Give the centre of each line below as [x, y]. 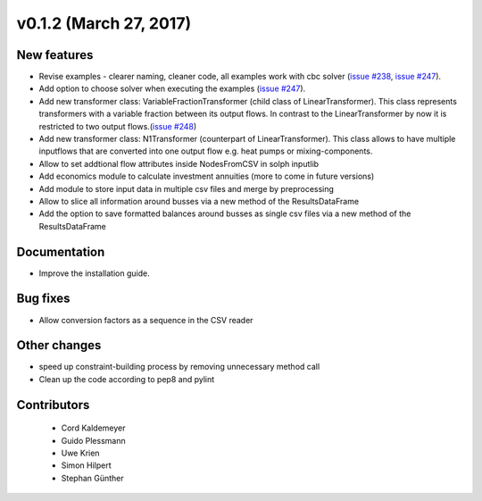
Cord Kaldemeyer [93, 428]
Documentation [61, 251]
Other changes [59, 345]
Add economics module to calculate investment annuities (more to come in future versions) [207, 176]
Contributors [53, 405]
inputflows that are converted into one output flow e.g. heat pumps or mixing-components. [206, 151]
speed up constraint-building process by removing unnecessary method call [179, 367]
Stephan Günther [92, 478]
